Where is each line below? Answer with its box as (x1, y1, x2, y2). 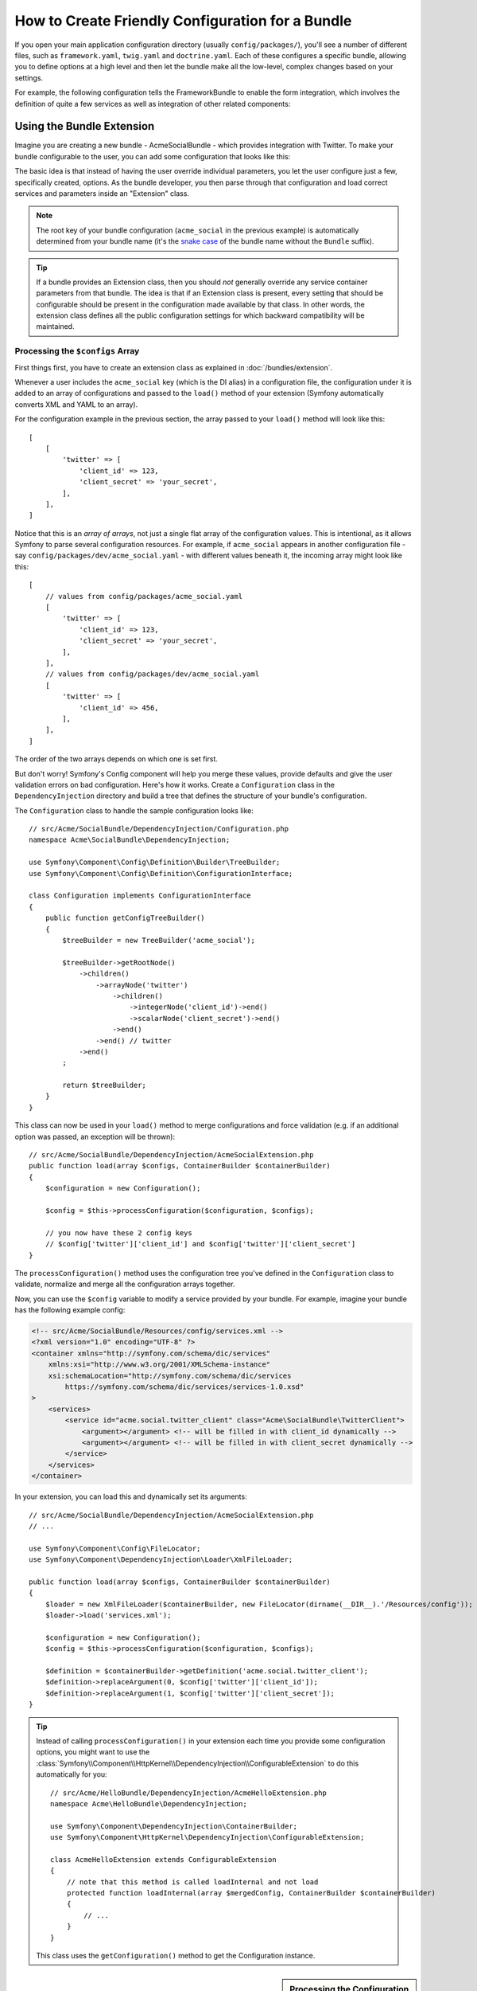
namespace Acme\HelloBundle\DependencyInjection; (50, 1799, 248, 1808)
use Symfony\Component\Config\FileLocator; (29, 1543, 201, 1553)
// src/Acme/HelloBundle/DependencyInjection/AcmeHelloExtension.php (50, 1788, 328, 1797)
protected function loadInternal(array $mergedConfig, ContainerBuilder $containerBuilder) (66, 1888, 436, 1898)
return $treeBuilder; (62, 1081, 147, 1090)
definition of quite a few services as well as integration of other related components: (14, 99, 291, 108)
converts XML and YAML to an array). (14, 399, 138, 409)
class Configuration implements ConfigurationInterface (29, 891, 251, 900)
